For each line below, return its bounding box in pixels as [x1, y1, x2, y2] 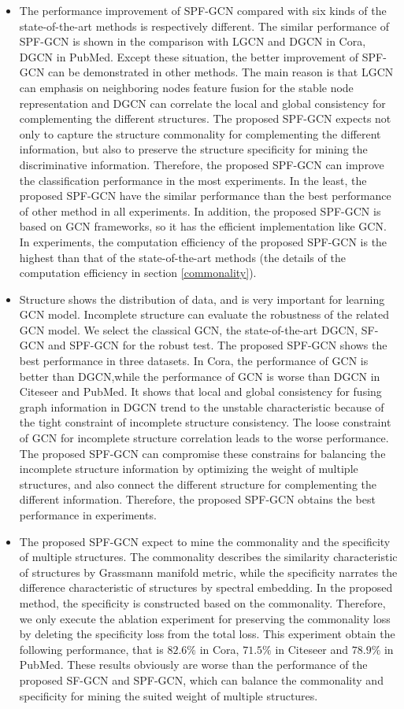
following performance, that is [19, 641, 164, 657]
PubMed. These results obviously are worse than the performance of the [19, 656, 368, 673]
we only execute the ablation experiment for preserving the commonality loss [19, 610, 391, 626]
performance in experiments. [19, 507, 157, 523]
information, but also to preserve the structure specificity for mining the [19, 141, 368, 157]
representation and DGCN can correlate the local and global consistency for [19, 94, 386, 111]
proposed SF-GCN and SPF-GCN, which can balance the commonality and [19, 671, 384, 688]
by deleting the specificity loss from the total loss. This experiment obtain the [19, 626, 395, 642]
